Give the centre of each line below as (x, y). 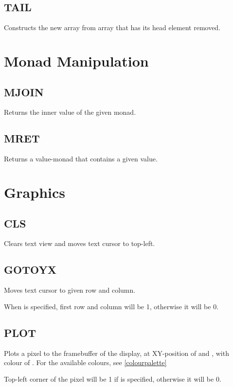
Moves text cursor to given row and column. (70, 290)
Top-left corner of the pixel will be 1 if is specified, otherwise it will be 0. (113, 378)
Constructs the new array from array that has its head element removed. (112, 27)
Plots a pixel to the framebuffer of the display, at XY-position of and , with (116, 353)
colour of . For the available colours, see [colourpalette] (85, 362)
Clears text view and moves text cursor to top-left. (80, 243)
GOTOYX (30, 270)
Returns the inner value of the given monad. (70, 112)
